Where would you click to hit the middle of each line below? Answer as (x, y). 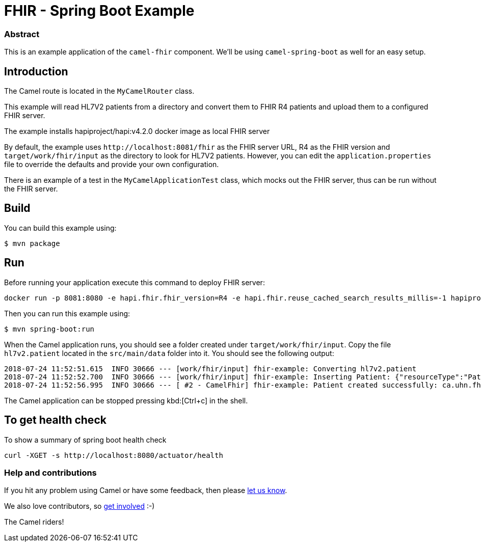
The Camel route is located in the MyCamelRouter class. (99, 91)
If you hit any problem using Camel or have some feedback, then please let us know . (146, 490)
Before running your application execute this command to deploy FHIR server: (135, 282)
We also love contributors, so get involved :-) (79, 506)
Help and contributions (50, 472)
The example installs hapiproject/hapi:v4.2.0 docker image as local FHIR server (137, 131)
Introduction (36, 71)
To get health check (55, 420)
